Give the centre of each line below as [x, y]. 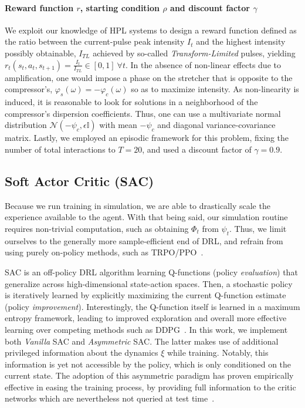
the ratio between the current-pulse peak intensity [95, 41]
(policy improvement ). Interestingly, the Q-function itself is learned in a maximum [152, 306]
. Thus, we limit [258, 228]
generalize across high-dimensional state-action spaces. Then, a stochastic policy [149, 283]
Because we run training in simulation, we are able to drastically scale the [138, 205]
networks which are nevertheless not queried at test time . [110, 398]
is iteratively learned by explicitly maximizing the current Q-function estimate [145, 295]
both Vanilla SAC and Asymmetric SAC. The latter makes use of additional [142, 341]
